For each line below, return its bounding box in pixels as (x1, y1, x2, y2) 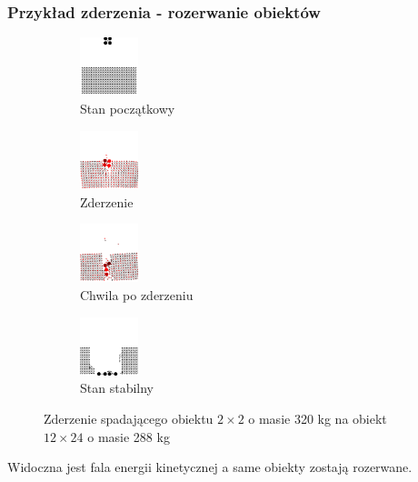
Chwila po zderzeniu (80, 285, 194, 304)
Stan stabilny (80, 378, 154, 397)
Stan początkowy (80, 99, 175, 118)
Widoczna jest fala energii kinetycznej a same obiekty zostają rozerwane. (7, 457, 413, 477)
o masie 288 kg (87, 427, 170, 446)
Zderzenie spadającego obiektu (44, 408, 214, 427)
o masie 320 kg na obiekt (248, 408, 387, 427)
